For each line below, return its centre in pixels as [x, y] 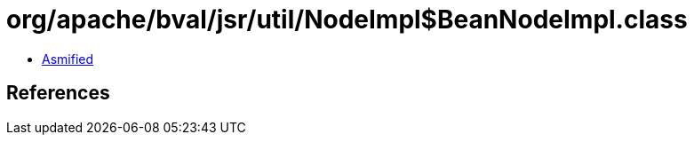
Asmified [68, 59]
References [58, 93]
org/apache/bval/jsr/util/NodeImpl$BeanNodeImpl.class [347, 20]
